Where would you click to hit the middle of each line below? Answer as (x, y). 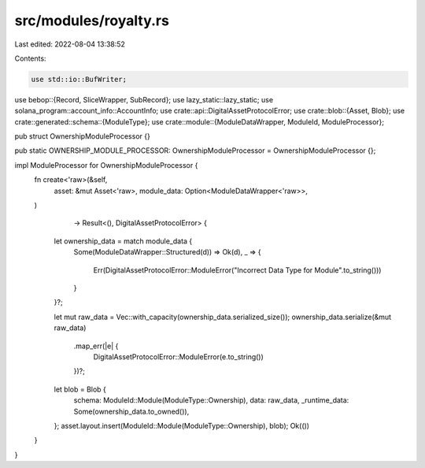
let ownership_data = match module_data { (123, 241)
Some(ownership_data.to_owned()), (131, 411)
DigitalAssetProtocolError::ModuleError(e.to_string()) (178, 357)
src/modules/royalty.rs (92, 20)
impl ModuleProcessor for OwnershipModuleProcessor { (106, 165)
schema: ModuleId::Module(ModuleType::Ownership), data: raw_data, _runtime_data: (211, 400)
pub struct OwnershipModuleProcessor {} (83, 136)
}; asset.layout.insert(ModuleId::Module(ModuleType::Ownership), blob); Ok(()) (182, 425)
